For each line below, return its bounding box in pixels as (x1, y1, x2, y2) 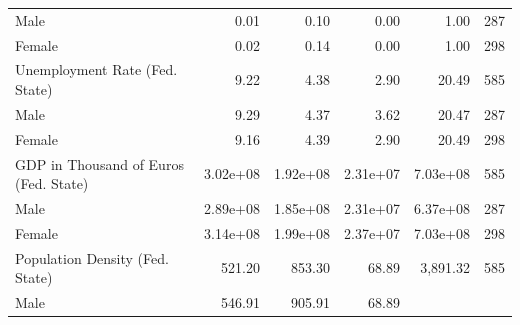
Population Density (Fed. (15, 247, 169, 268)
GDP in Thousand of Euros (15, 153, 184, 174)
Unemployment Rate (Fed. (15, 59, 178, 80)
